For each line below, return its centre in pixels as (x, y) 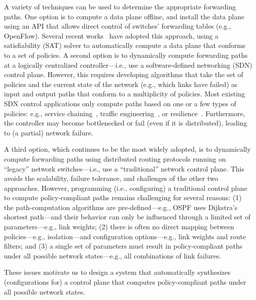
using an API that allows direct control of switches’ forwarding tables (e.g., (118, 26)
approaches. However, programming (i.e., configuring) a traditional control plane (126, 188)
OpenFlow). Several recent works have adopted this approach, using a (111, 35)
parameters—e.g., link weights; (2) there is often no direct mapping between (119, 227)
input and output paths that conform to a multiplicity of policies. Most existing (125, 94)
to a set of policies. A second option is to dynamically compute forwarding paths (126, 55)
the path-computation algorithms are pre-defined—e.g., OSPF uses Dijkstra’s (121, 207)
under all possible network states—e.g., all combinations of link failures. (113, 255)
